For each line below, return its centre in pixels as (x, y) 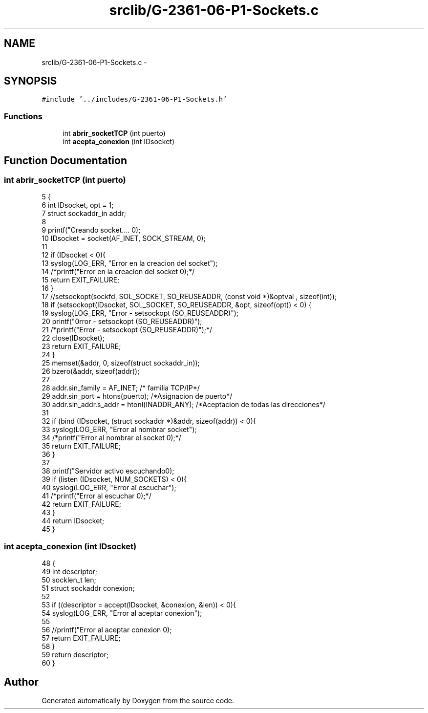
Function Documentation (65, 160)
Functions (23, 116)
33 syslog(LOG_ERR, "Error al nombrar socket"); (119, 430)
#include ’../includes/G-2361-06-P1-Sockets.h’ (134, 99)
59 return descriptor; (75, 655)
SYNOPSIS (31, 81)
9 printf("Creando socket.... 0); (91, 230)
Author (21, 682)
